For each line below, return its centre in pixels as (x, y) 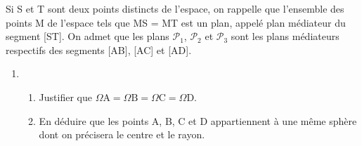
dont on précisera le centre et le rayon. (122, 134)
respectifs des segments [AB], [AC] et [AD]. (99, 49)
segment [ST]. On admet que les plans (88, 36)
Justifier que (65, 97)
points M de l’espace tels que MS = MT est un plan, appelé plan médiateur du (176, 22)
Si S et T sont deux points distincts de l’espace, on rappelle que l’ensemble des (175, 8)
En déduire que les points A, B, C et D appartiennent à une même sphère (198, 120)
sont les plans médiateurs (285, 36)
